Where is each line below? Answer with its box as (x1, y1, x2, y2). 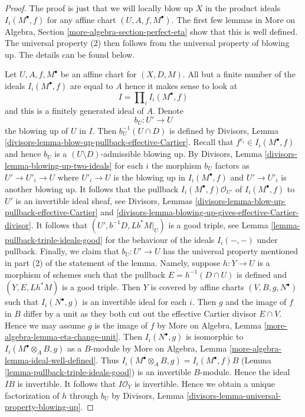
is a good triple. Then (61, 281, 141, 293)
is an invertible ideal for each (82, 295, 187, 308)
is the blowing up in (113, 170, 186, 183)
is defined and (237, 268, 287, 280)
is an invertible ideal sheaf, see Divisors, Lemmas (15, 194, 193, 206)
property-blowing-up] (5, 400, 81, 413)
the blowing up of (5, 124, 68, 136)
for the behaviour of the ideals (105, 233, 215, 245)
